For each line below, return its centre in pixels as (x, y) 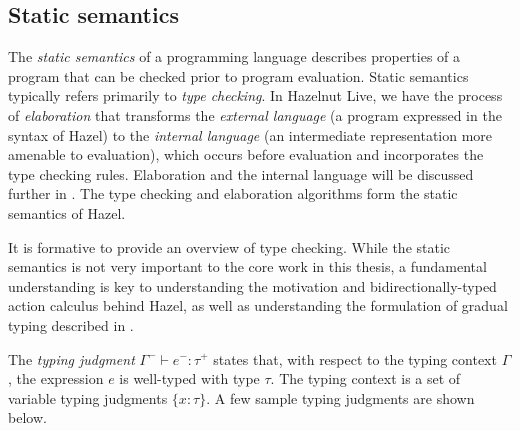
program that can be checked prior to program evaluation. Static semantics (238, 75)
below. (27, 417)
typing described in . (71, 324)
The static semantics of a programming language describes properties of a (234, 56)
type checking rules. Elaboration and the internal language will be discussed (241, 173)
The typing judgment (71, 358)
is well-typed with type (189, 378)
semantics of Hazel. (67, 212)
